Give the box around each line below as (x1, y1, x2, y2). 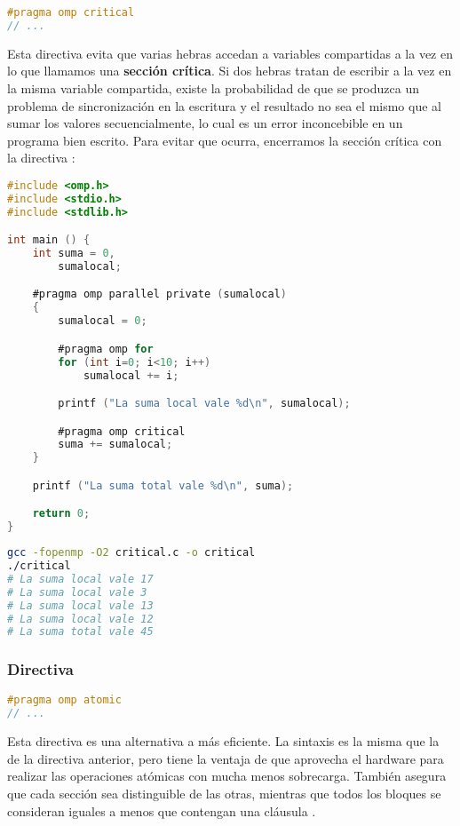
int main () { (7, 234, 91, 247)
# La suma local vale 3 (7, 585, 147, 599)
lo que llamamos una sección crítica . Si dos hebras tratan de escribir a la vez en (7, 61, 452, 80)
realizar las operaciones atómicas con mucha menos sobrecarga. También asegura (7, 766, 447, 785)
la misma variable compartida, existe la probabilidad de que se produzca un (7, 78, 419, 97)
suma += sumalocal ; (58, 438, 173, 451)
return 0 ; (32, 507, 91, 520)
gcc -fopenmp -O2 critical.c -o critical (7, 546, 256, 560)
